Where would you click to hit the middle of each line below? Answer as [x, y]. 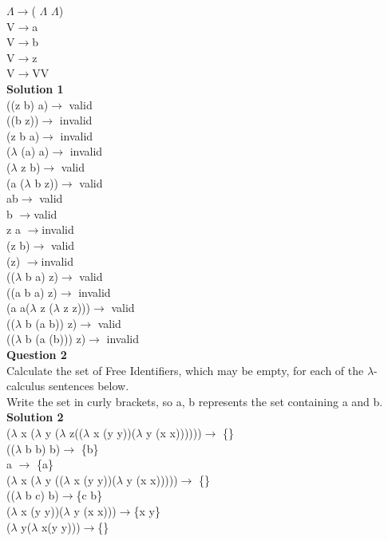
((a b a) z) [32, 292]
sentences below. [89, 386]
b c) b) [42, 495]
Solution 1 [35, 88]
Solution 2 [35, 417]
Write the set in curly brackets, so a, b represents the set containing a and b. [195, 401]
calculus [26, 386]
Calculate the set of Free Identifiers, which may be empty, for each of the [185, 370]
